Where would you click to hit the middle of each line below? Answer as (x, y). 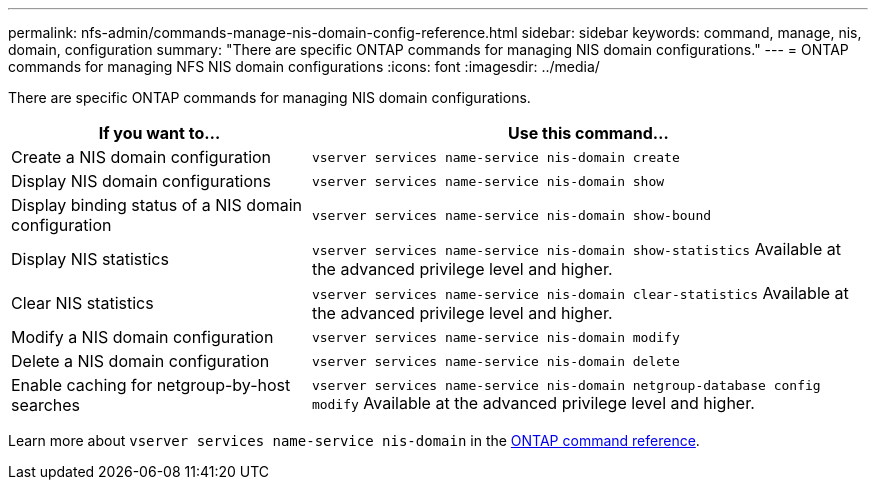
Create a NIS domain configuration (141, 157)
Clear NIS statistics (82, 303)
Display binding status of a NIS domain (157, 205)
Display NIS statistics (90, 259)
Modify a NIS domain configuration (142, 337)
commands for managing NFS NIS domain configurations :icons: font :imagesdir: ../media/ (304, 66)
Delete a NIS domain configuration (140, 361)
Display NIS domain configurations (141, 181)
